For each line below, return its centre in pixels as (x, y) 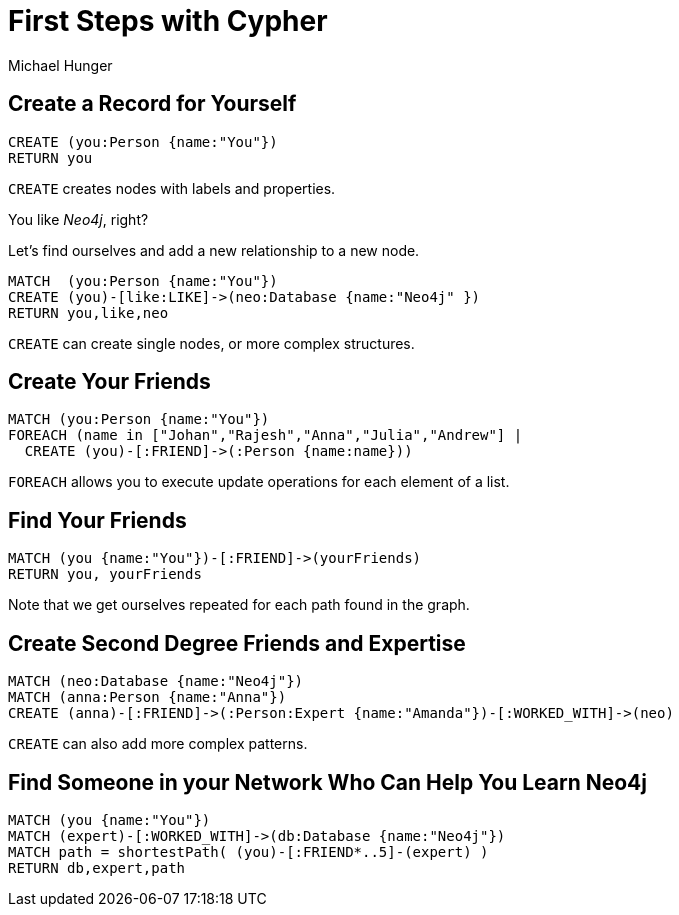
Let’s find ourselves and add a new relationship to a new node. (214, 250)
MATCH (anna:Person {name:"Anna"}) (147, 697)
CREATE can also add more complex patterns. (158, 744)
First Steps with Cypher (168, 21)
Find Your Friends (97, 520)
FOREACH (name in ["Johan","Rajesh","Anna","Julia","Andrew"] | (265, 435)
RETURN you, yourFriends (105, 574)
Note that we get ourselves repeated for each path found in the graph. (239, 605)
